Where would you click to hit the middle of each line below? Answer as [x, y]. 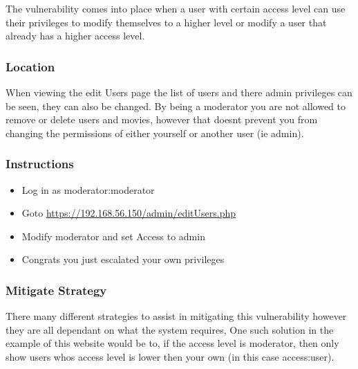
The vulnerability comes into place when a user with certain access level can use [176, 8]
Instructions [40, 164]
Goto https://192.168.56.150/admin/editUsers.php [129, 213]
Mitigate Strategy [56, 290]
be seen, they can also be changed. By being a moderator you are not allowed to [176, 106]
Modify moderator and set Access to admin [113, 236]
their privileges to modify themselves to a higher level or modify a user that [166, 22]
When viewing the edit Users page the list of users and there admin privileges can [179, 92]
